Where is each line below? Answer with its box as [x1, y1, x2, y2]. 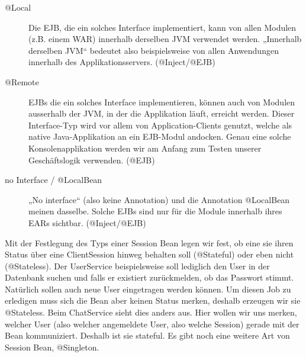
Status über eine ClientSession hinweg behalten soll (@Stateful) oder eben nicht [5, 248, 294, 260]
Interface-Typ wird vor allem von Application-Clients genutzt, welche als [28, 118, 292, 131]
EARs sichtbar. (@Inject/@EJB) [28, 216, 146, 229]
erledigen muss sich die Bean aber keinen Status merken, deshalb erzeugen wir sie [5, 294, 301, 307]
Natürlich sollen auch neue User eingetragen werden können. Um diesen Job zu [5, 282, 291, 295]
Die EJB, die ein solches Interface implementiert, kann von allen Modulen [28, 21, 297, 33]
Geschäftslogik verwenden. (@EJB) [28, 153, 155, 166]
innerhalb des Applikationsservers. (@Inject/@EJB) [28, 56, 215, 68]
